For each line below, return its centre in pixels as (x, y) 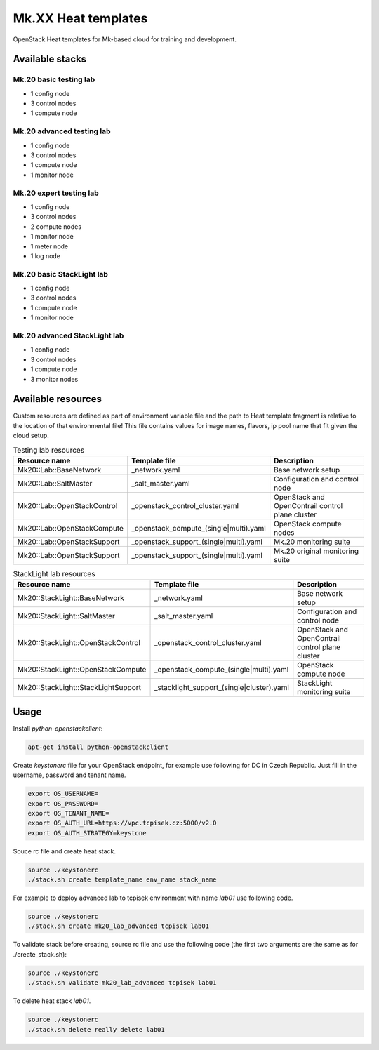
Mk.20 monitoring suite (312, 542)
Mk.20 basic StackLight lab (61, 274)
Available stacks (50, 59)
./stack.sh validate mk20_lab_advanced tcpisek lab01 (122, 983)
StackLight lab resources (54, 574)
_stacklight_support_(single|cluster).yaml (221, 688)
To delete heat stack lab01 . (52, 1001)
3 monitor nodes (54, 379)
